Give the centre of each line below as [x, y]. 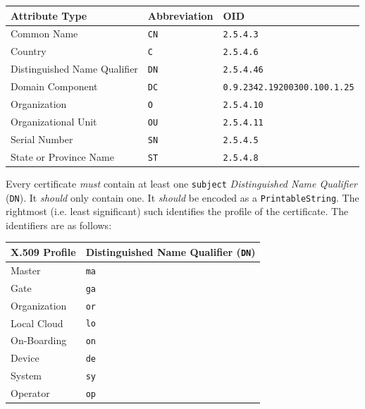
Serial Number [42, 139]
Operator [30, 393]
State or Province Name [62, 156]
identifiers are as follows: [59, 225]
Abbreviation [180, 15]
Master [26, 270]
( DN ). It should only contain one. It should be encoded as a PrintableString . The [182, 197]
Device [25, 358]
